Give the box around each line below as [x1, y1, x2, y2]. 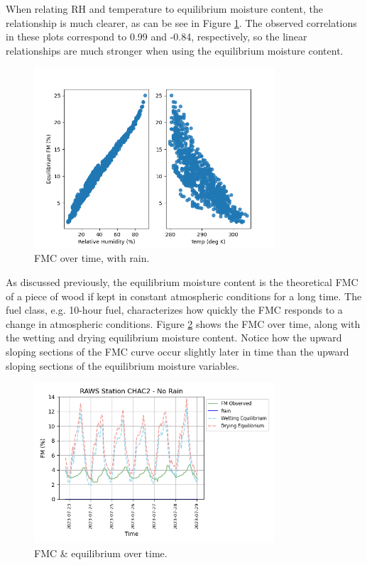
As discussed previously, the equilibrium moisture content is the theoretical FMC [6, 274, 358, 289]
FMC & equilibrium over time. [34, 545, 168, 560]
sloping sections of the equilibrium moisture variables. [6, 358, 240, 373]
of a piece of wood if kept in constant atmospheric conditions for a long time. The [6, 288, 362, 303]
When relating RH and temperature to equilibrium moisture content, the [6, 1, 323, 16]
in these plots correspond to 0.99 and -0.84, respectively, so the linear [6, 29, 307, 44]
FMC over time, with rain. [34, 251, 150, 265]
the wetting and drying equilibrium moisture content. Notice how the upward [6, 330, 342, 345]
